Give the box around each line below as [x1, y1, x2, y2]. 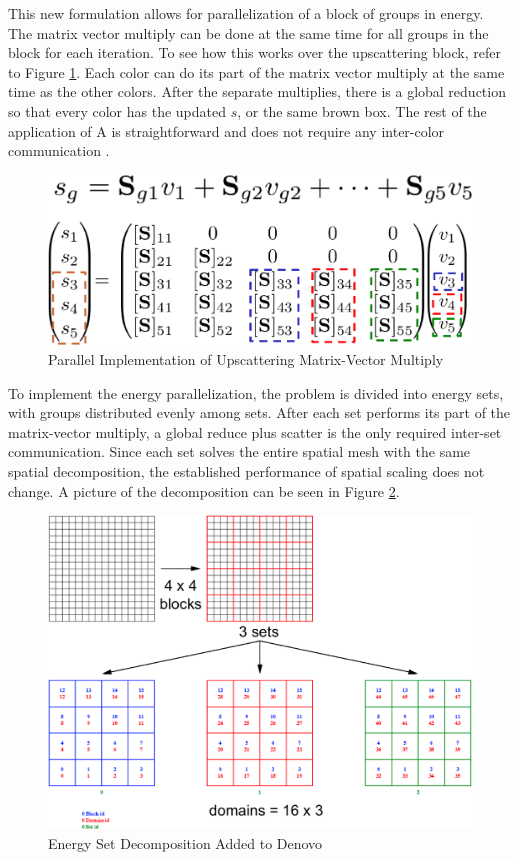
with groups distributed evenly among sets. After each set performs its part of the [8, 402, 511, 423]
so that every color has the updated [8, 100, 227, 121]
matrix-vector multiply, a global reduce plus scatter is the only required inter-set [8, 421, 502, 442]
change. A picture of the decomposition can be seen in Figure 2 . [8, 480, 400, 501]
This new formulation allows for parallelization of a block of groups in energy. [8, 3, 484, 23]
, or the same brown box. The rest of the [237, 100, 487, 121]
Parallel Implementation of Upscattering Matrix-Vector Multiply [48, 349, 444, 370]
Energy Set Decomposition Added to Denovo [48, 833, 323, 854]
